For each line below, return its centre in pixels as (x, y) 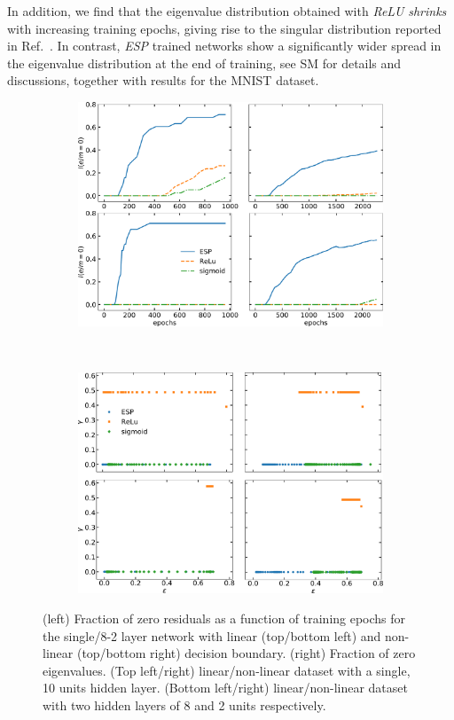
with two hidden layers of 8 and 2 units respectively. (184, 704)
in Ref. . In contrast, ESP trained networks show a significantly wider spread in (224, 46)
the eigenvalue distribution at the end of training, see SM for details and (204, 63)
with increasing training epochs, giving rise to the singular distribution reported (224, 28)
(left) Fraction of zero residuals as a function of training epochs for (224, 618)
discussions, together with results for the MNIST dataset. (163, 80)
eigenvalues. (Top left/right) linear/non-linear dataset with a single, (227, 670)
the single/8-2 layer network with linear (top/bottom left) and (212, 635)
